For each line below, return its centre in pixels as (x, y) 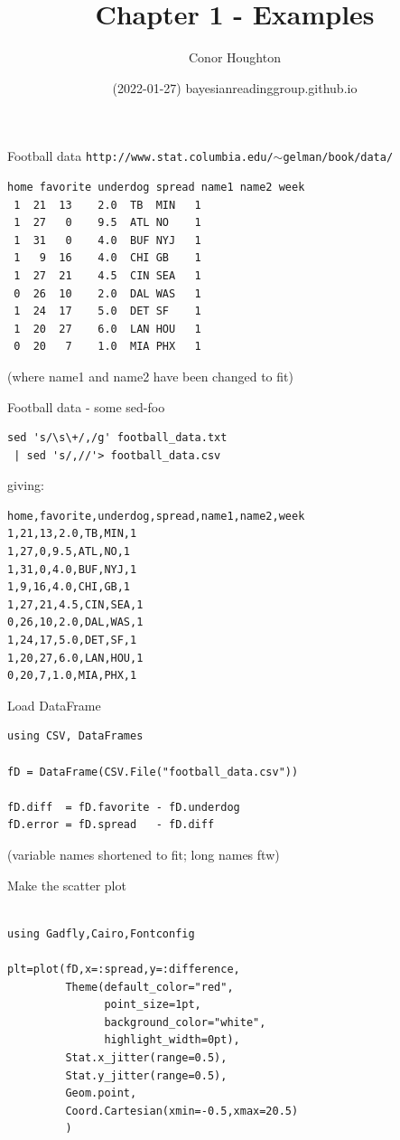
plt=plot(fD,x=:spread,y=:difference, (124, 969)
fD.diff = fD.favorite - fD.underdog (124, 807)
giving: (26, 485)
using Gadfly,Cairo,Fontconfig (101, 933)
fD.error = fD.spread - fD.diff (111, 825)
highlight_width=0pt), (172, 1040)
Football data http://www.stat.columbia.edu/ (140, 156)
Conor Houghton (235, 57)
